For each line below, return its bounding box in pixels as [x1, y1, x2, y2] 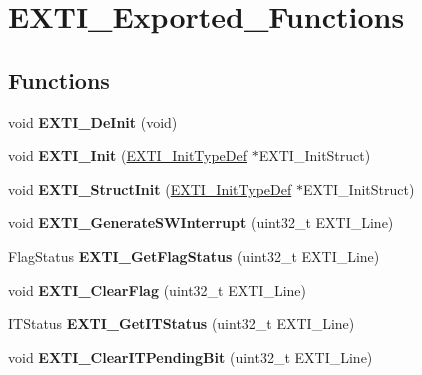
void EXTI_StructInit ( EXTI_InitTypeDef [8, 178, 292, 199]
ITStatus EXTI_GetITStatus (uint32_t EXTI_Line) [8, 313, 355, 334]
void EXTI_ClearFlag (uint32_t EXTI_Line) [8, 279, 306, 300]
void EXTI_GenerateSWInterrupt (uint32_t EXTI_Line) [8, 212, 394, 233]
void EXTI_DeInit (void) [8, 111, 178, 132]
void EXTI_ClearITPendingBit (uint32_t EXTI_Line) [8, 346, 373, 367]
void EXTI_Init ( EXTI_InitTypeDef [8, 145, 248, 166]
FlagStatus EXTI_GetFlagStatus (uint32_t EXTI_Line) [8, 245, 380, 266]
